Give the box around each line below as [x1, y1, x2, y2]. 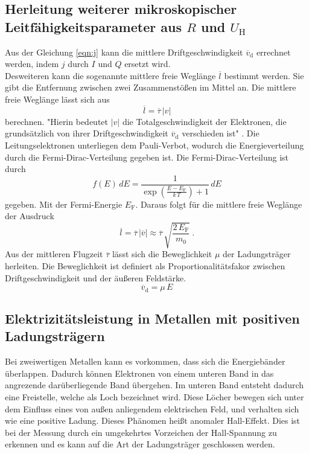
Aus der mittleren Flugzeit [5, 248, 103, 260]
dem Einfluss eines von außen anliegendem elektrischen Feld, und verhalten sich [5, 402, 299, 415]
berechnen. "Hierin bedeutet [5, 115, 108, 127]
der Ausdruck [5, 209, 54, 222]
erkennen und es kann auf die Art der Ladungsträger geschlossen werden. [5, 438, 275, 450]
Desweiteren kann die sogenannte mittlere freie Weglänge [5, 69, 216, 82]
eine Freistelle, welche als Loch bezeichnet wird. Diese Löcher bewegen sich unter [5, 391, 304, 403]
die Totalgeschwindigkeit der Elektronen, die [122, 115, 287, 127]
